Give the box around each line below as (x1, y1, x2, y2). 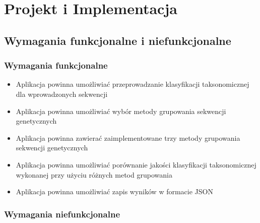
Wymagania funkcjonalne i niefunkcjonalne (4, 32, 231, 48)
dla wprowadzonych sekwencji (16, 88, 108, 99)
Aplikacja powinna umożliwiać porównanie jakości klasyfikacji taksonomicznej (16, 159, 256, 170)
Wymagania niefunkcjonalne (4, 207, 120, 220)
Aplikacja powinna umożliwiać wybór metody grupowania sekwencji (16, 105, 226, 116)
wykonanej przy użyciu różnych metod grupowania (16, 169, 172, 180)
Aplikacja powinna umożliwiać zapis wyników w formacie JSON (16, 186, 213, 197)
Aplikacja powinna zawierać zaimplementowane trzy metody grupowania (16, 132, 240, 143)
